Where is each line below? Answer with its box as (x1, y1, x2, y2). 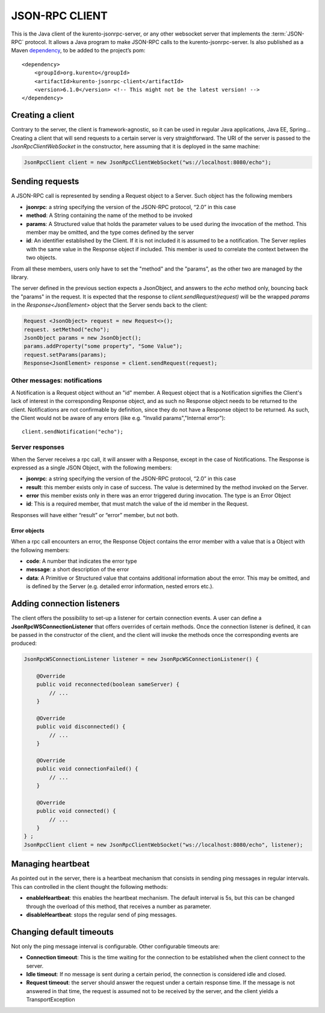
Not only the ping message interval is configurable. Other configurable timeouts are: (11, 942, 220, 950)
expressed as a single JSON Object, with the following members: (11, 464, 172, 471)
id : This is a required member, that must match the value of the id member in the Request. (26, 500, 249, 507)
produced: (11, 639, 37, 647)
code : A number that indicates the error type (26, 557, 137, 565)
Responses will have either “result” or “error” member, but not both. (11, 511, 179, 518)
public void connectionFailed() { (36, 765, 138, 773)
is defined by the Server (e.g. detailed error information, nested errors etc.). (26, 583, 214, 590)
